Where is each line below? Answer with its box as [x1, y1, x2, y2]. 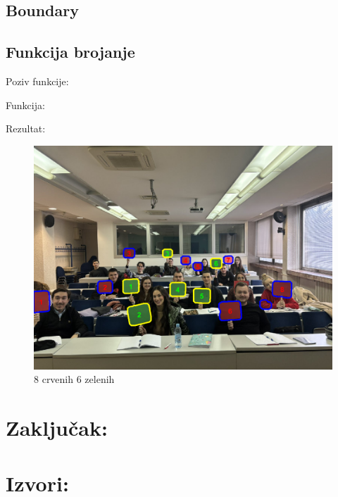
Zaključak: [6, 413, 108, 442]
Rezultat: [6, 121, 46, 136]
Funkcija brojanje [6, 41, 135, 63]
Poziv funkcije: [6, 73, 69, 88]
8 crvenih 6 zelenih [34, 372, 115, 386]
